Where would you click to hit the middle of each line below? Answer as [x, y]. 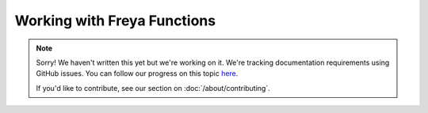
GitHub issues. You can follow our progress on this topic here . [137, 73]
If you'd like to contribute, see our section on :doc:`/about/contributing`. [153, 88]
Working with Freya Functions [115, 21]
